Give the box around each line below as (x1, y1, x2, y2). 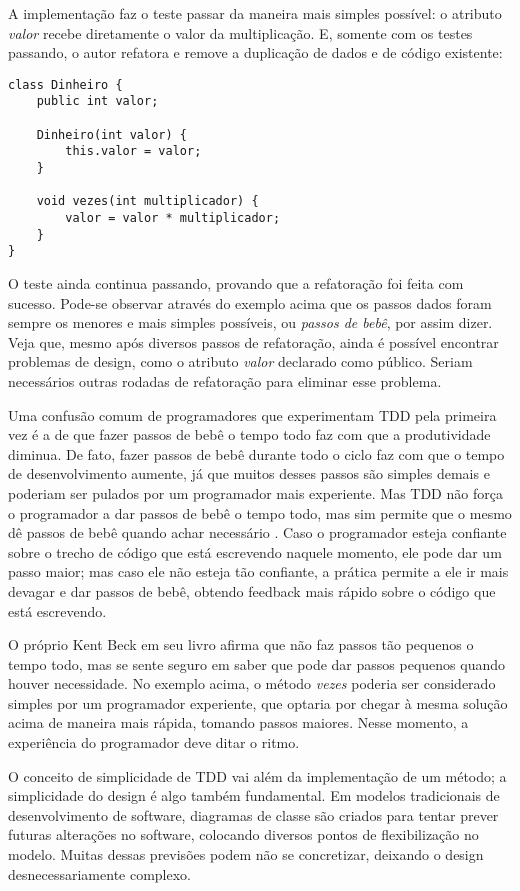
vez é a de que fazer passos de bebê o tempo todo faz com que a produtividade (8, 424, 491, 445)
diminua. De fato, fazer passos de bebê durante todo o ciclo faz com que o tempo (8, 443, 505, 464)
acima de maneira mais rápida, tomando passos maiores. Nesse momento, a (8, 712, 469, 733)
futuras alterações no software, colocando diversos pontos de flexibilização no (8, 824, 479, 845)
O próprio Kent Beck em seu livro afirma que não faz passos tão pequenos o (8, 634, 474, 655)
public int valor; (36, 94, 159, 109)
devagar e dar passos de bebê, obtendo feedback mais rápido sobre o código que (8, 580, 496, 601)
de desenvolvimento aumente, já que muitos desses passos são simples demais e (8, 463, 490, 484)
